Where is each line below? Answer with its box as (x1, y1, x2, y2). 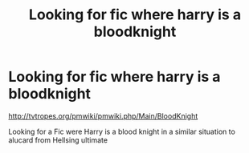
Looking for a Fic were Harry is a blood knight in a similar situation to (8, 127, 235, 136)
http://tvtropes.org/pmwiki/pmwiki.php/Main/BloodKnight (8, 111, 198, 121)
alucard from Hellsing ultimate (8, 135, 108, 145)
